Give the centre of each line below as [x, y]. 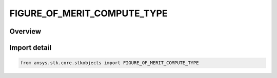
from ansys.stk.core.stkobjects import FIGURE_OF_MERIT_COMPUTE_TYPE [110, 63]
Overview [25, 31]
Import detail [30, 48]
